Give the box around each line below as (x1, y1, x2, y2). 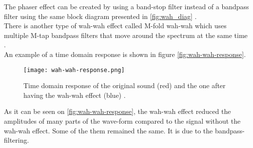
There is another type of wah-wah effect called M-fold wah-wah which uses (4, 20, 227, 31)
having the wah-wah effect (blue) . (23, 90, 126, 100)
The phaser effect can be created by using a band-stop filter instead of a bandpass (4, 1, 249, 11)
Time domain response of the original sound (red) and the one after (23, 80, 226, 91)
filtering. (4, 135, 29, 145)
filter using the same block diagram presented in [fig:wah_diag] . (4, 11, 197, 21)
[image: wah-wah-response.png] (23, 66, 125, 74)
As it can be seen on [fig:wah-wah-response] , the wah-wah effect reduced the (4, 106, 231, 116)
